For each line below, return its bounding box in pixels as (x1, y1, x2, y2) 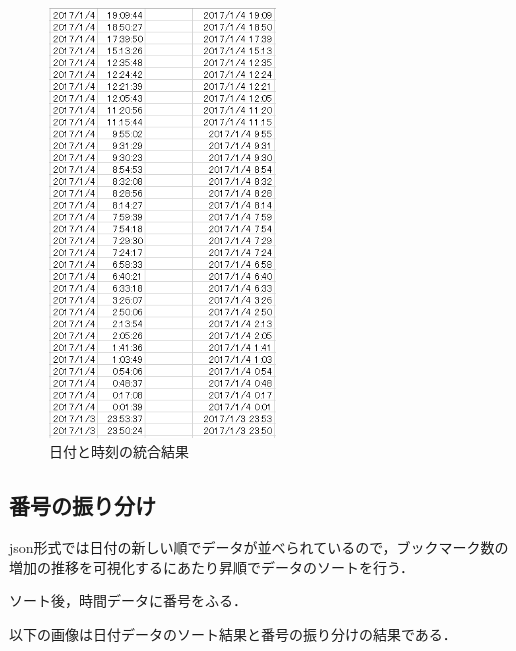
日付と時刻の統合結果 (49, 441, 189, 462)
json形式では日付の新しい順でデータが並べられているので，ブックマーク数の (9, 537, 509, 558)
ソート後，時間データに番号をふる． (9, 590, 247, 611)
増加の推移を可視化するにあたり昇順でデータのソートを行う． (9, 556, 414, 577)
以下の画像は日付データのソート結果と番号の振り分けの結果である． (9, 623, 457, 644)
